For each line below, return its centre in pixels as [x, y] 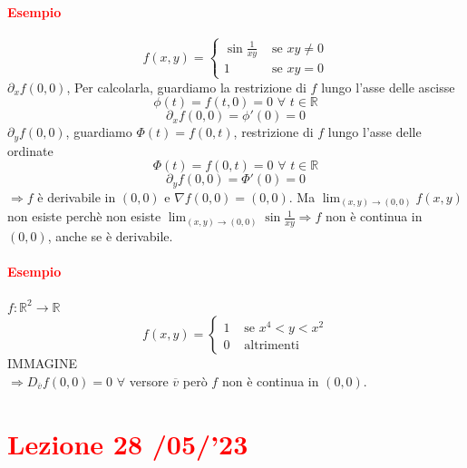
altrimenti [272, 346]
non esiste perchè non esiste [84, 216]
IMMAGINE [42, 363]
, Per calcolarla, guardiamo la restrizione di [186, 87]
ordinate [30, 150]
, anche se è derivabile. [110, 236]
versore [149, 380]
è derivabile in [77, 196]
